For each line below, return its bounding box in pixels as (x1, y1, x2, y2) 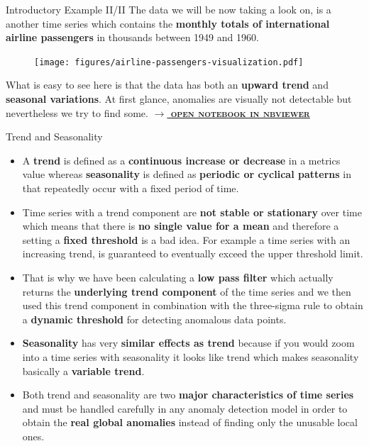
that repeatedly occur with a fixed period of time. (22, 181, 239, 195)
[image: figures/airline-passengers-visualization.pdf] (34, 57, 304, 67)
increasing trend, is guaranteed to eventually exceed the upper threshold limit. (22, 246, 363, 261)
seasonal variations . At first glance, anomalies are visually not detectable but (6, 91, 352, 106)
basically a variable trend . (22, 363, 145, 378)
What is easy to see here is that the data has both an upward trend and (6, 77, 329, 92)
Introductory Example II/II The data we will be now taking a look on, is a (6, 2, 331, 16)
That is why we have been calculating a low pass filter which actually (22, 269, 334, 284)
